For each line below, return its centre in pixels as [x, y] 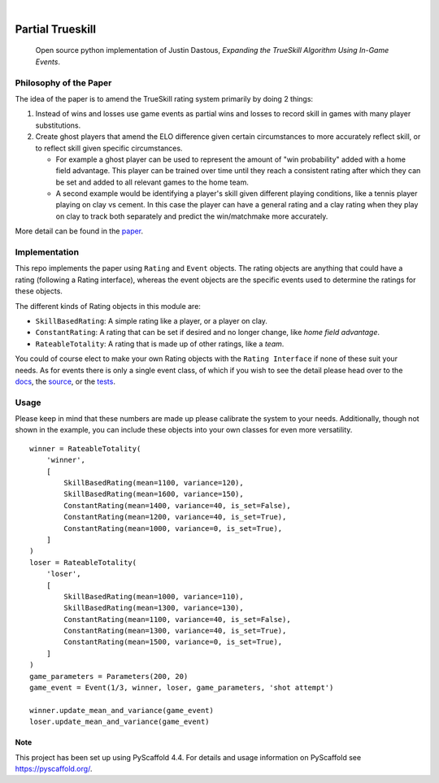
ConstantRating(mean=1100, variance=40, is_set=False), [178, 619]
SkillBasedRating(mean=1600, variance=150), [154, 494]
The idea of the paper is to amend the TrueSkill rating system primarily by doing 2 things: [164, 98]
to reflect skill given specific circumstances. [109, 148]
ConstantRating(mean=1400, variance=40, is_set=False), [178, 505]
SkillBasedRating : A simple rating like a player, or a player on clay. [152, 320]
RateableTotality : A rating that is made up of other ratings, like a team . [160, 344]
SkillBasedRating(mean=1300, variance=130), [154, 608]
